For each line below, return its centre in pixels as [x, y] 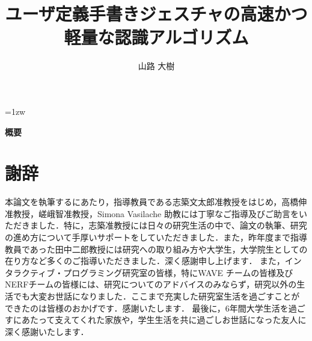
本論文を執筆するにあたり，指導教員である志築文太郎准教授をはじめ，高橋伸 [156, 202]
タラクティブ [30, 272]
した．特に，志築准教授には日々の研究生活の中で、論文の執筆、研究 [173, 225]
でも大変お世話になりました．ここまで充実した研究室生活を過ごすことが [156, 296]
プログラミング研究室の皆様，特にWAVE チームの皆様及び [178, 272]
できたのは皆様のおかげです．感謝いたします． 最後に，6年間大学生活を [147, 308]
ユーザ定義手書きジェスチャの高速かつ [156, 14]
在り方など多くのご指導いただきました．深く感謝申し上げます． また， [145, 261]
